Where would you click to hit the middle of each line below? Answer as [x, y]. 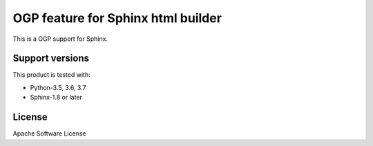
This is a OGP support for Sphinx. [60, 39]
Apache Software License [49, 134]
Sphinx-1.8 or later [56, 98]
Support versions [51, 58]
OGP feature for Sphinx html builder [117, 18]
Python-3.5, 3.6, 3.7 [58, 87]
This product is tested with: [51, 75]
